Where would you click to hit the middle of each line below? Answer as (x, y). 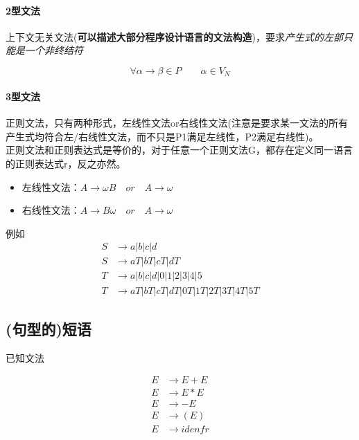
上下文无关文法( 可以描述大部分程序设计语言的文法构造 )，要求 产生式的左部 (174, 36)
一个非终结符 (54, 50)
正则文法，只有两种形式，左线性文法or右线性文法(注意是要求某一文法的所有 (177, 123)
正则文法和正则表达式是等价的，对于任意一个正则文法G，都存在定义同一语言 (179, 150)
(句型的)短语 (49, 328)
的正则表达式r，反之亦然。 (66, 164)
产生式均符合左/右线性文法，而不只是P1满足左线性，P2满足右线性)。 (162, 136)
